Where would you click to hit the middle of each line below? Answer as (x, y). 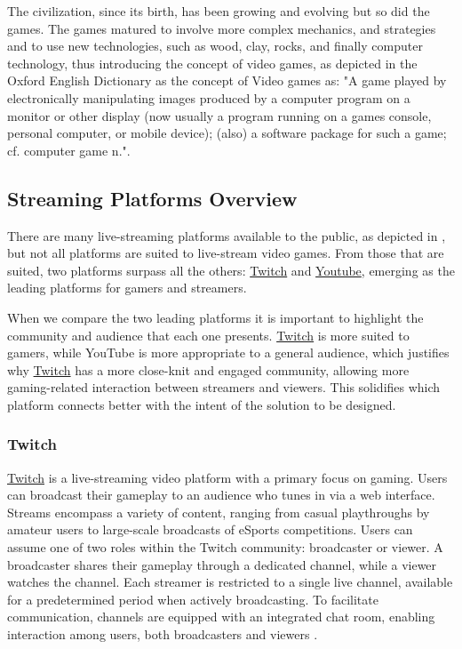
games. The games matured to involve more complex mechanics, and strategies (222, 28)
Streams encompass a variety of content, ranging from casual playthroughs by (219, 512)
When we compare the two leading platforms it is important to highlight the (215, 317)
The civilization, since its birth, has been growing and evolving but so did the (219, 11)
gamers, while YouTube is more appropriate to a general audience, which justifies (228, 353)
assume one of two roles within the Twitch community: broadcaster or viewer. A (225, 547)
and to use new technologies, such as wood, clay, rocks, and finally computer (215, 46)
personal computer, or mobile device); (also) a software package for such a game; (227, 133)
